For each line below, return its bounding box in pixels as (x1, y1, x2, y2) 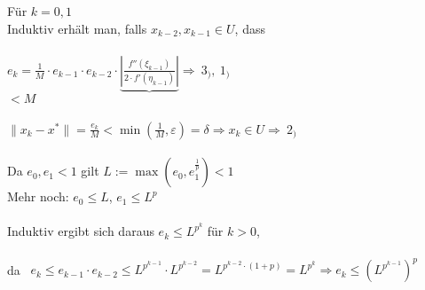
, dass (234, 19, 265, 37)
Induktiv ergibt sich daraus (7, 222, 154, 240)
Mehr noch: (7, 187, 69, 206)
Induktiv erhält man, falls (7, 19, 147, 37)
